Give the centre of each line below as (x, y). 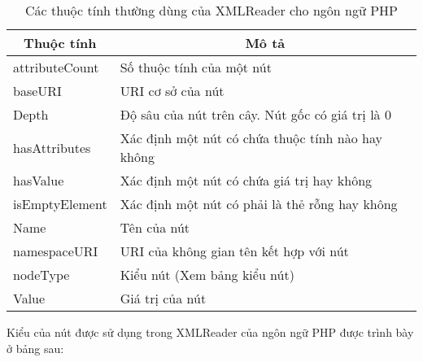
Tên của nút (155, 227)
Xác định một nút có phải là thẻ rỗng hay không (259, 204)
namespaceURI (56, 251)
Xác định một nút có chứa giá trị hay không (246, 180)
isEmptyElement (60, 204)
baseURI (37, 91)
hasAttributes (52, 147)
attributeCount (56, 67)
